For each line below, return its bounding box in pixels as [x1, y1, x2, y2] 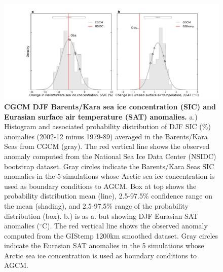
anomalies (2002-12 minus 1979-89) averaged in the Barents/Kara [4, 131, 208, 141]
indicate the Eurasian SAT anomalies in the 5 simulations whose [4, 240, 204, 251]
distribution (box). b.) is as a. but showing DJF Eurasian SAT [4, 210, 199, 221]
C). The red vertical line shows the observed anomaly [42, 220, 208, 231]
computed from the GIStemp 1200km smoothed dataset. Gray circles [4, 230, 218, 241]
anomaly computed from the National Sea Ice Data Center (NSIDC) [4, 150, 216, 161]
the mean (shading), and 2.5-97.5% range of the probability [4, 200, 189, 211]
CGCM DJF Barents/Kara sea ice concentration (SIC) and [4, 101, 216, 111]
